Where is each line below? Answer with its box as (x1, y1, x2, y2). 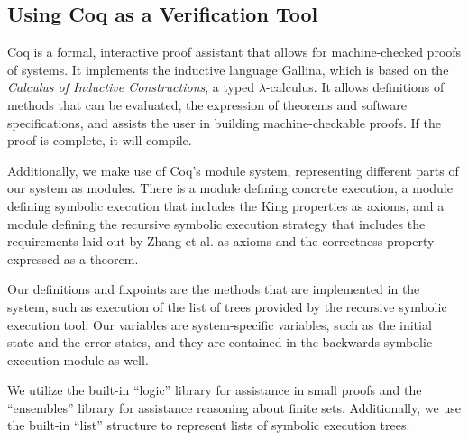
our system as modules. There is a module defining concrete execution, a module (7, 179, 453, 197)
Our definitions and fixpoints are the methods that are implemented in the (7, 280, 420, 298)
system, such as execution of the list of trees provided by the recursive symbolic (7, 297, 447, 316)
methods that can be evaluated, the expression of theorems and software (7, 95, 408, 114)
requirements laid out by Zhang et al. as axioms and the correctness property (7, 232, 435, 251)
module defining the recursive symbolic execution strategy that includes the (7, 214, 426, 233)
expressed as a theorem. (7, 249, 139, 268)
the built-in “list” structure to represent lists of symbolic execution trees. (7, 416, 410, 435)
